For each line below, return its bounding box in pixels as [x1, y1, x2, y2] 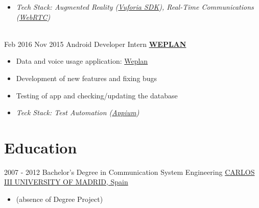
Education [4, 137, 77, 158]
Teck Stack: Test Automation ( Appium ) [16, 107, 139, 118]
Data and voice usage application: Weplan [16, 56, 148, 66]
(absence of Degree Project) [16, 194, 103, 204]
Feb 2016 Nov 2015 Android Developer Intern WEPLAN [4, 38, 186, 49]
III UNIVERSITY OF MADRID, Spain [4, 176, 128, 187]
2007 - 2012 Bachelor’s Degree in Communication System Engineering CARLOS [4, 166, 255, 177]
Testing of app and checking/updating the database [16, 90, 178, 100]
